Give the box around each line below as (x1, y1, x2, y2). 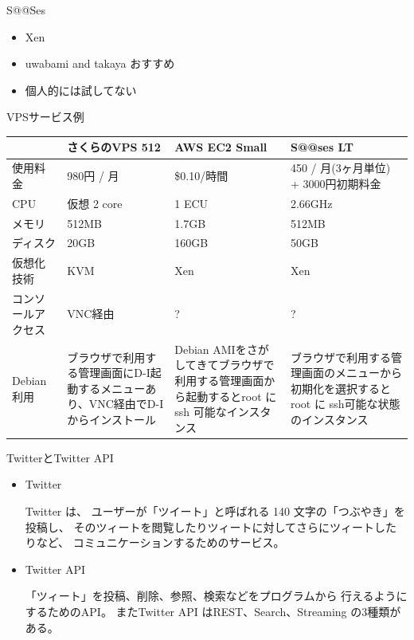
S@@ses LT (290, 139, 353, 155)
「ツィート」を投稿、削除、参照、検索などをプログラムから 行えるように (25, 587, 408, 604)
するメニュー (78, 379, 146, 396)
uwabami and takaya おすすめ (25, 55, 175, 72)
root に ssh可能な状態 (290, 395, 400, 412)
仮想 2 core (67, 194, 123, 211)
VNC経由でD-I (88, 395, 164, 412)
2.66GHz (290, 194, 333, 211)
